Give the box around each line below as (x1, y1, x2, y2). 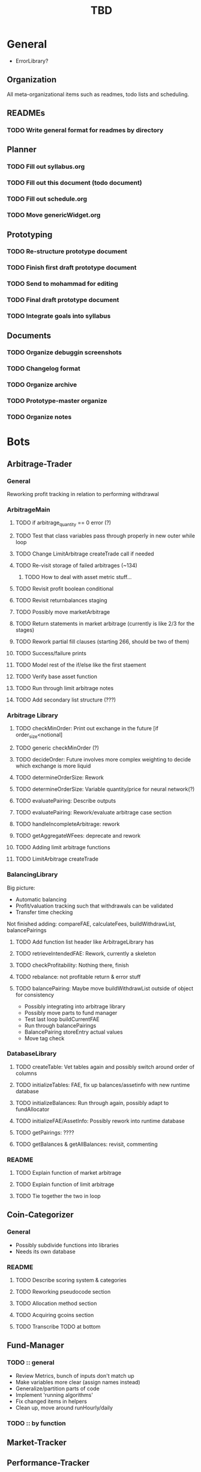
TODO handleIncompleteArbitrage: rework (15, 820, 120, 828)
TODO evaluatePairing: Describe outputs (15, 797, 116, 805)
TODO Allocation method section (15, 1300, 97, 1307)
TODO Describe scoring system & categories (15, 1277, 127, 1284)
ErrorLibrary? (15, 57, 49, 64)
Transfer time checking (15, 908, 73, 916)
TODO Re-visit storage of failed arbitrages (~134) (15, 562, 137, 569)
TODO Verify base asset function (15, 673, 98, 680)
